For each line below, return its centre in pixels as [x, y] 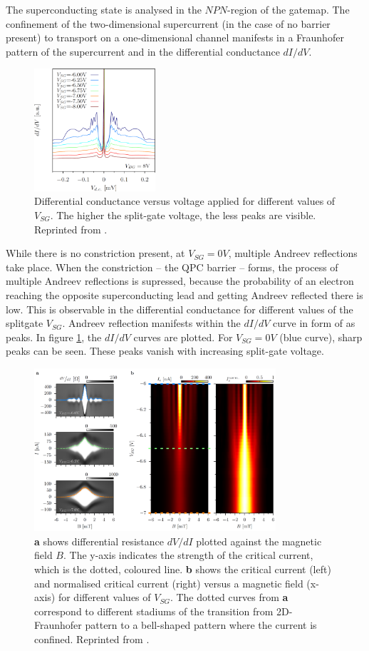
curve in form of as [314, 323]
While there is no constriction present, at [95, 253]
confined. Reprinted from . [92, 639]
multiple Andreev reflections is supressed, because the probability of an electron [180, 281]
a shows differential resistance [99, 541]
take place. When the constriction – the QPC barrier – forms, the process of [172, 267]
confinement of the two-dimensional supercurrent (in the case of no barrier [168, 23]
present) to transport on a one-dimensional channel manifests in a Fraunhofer [175, 37]
